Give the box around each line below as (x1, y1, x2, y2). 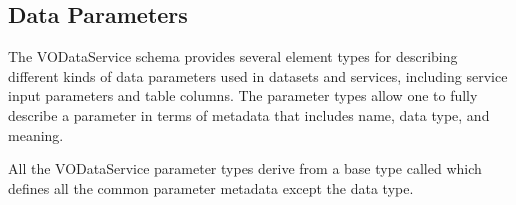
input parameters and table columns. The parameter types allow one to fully (8, 85, 478, 106)
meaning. (8, 124, 64, 145)
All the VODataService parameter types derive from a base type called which (8, 158, 482, 179)
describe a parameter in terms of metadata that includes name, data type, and (8, 104, 490, 125)
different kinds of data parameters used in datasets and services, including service (8, 65, 508, 86)
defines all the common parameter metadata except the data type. (8, 177, 414, 198)
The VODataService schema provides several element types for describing (8, 46, 458, 67)
